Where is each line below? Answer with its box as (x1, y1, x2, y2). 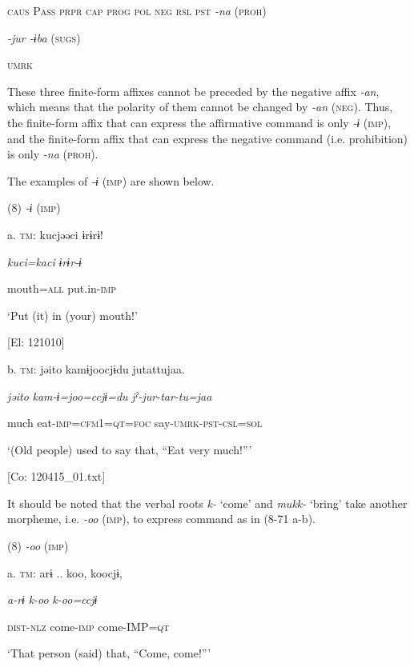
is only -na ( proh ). (7, 146, 98, 162)
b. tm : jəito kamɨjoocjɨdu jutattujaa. (7, 360, 185, 377)
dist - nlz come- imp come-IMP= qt (7, 617, 170, 634)
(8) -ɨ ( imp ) (7, 199, 61, 216)
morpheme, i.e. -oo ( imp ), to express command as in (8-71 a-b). (7, 510, 316, 527)
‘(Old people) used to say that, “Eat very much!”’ (7, 441, 252, 457)
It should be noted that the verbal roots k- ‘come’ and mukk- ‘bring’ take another (7, 494, 408, 511)
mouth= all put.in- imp (7, 280, 117, 297)
